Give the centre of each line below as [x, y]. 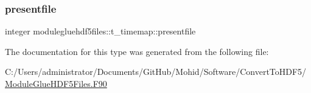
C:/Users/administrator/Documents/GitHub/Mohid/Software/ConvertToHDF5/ [156, 72]
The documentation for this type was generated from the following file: [137, 51]
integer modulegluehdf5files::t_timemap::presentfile [100, 31]
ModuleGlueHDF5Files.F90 [56, 83]
